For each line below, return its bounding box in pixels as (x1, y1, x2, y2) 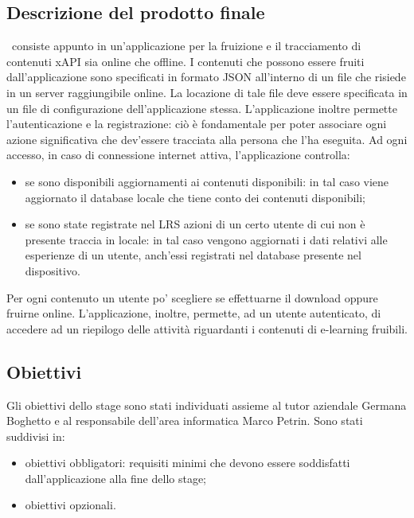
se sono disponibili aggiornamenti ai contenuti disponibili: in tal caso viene (25, 173, 389, 189)
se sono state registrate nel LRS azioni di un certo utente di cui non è (25, 216, 365, 232)
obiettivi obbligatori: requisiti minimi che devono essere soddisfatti (25, 454, 350, 471)
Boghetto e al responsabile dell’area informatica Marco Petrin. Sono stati (6, 412, 363, 429)
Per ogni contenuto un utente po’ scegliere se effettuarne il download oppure (6, 289, 378, 306)
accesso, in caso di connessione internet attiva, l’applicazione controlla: (6, 146, 350, 163)
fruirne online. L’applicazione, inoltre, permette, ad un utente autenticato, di (6, 305, 381, 321)
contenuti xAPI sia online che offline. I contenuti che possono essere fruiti (6, 53, 365, 69)
